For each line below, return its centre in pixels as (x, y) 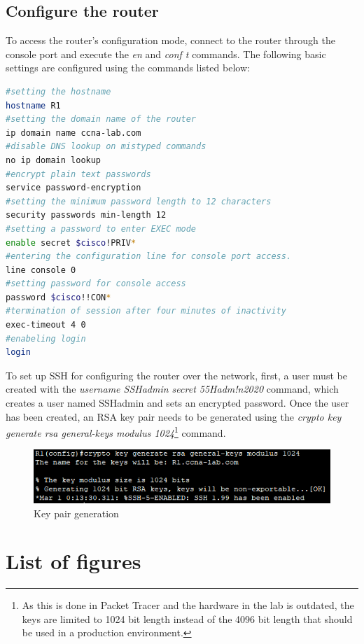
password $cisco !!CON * (58, 297)
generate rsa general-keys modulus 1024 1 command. (116, 432)
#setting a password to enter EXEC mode (101, 229)
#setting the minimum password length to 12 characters (139, 201)
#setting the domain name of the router (101, 119)
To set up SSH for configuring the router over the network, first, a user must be (176, 375)
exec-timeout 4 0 (46, 325)
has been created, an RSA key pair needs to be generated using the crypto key (174, 416)
